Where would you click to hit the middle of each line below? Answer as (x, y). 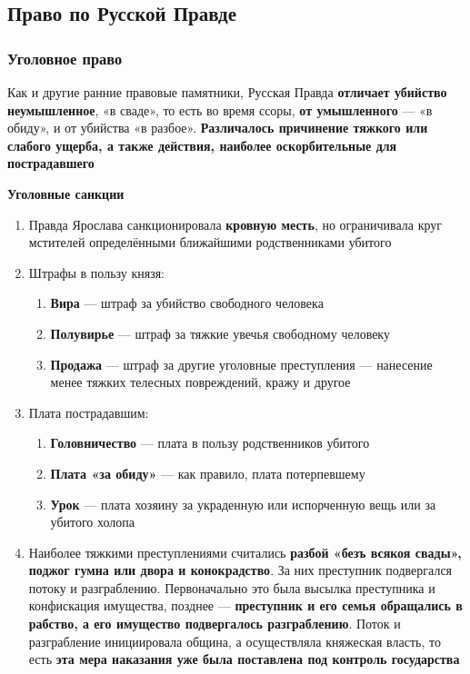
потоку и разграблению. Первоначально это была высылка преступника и (232, 587)
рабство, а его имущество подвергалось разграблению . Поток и (215, 624)
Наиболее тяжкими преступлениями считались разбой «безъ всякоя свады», (245, 552)
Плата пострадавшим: (89, 412)
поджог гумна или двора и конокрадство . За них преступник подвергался (240, 570)
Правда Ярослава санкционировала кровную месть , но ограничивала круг (235, 224)
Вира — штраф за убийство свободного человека (187, 303)
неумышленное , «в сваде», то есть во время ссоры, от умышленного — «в (220, 109)
